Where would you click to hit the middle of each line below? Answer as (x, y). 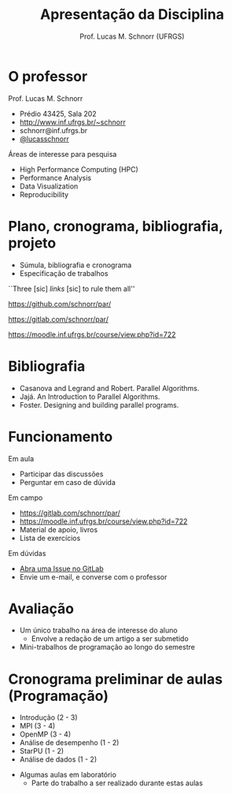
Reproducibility (44, 194)
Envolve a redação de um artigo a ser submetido (110, 639)
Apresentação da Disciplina (132, 15)
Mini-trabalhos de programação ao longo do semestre (107, 647)
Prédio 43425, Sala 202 (58, 114)
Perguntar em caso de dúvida (68, 482)
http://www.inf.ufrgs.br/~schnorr (72, 122)
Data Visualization (49, 186)
